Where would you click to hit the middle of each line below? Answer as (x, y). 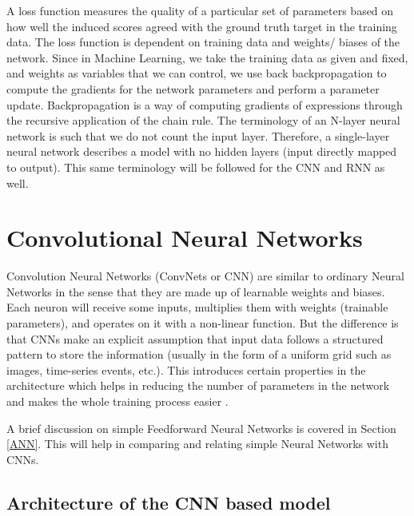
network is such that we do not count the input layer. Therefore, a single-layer (198, 135)
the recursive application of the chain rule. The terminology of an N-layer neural (203, 120)
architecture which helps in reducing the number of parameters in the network (198, 385)
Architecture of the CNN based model (169, 502)
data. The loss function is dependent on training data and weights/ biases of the (203, 42)
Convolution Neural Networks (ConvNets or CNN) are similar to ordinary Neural (205, 276)
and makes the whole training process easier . (117, 401)
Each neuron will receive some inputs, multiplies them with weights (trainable (197, 307)
